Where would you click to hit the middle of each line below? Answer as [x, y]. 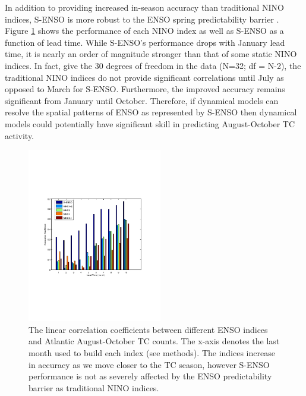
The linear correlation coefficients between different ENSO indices [148, 329]
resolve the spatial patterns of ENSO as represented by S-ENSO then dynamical [151, 112]
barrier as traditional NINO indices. [94, 387]
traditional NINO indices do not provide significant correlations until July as [144, 77]
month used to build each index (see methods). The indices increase [152, 352]
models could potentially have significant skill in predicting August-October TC [150, 123]
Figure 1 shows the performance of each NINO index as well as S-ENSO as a [144, 31]
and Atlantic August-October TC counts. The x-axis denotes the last [154, 341]
